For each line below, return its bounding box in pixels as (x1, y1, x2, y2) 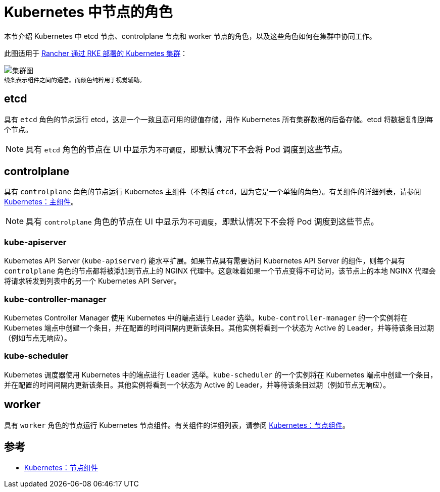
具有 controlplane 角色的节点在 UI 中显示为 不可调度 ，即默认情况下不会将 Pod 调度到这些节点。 (26, 216, 379, 227)
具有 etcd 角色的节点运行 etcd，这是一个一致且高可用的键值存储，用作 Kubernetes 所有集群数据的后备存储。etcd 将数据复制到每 (4, 115, 433, 124)
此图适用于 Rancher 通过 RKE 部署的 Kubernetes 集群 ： (4, 48, 188, 58)
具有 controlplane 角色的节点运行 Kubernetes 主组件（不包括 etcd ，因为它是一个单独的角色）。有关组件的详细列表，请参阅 (4, 187, 421, 196)
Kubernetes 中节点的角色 (4, 4, 173, 21)
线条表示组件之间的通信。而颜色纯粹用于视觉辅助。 (4, 76, 145, 84)
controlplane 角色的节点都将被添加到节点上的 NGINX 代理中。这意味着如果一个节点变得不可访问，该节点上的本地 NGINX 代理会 (4, 266, 436, 276)
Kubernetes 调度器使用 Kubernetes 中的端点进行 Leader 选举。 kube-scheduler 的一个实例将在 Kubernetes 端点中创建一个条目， (4, 370, 437, 379)
